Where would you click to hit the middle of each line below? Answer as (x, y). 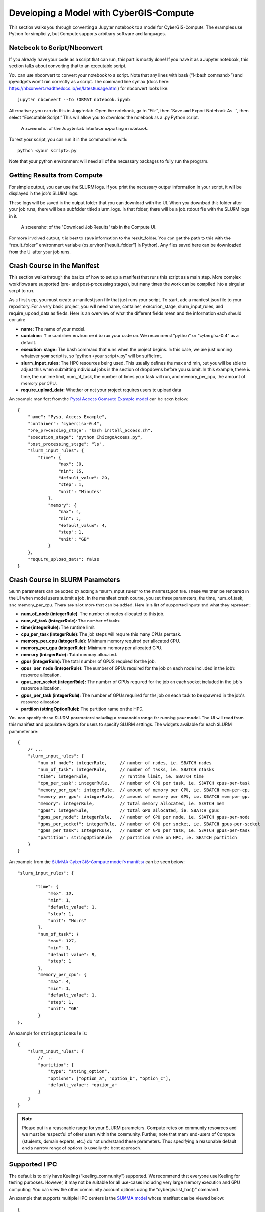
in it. (13, 216)
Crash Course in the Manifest (54, 265)
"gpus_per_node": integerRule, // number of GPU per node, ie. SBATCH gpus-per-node (144, 817)
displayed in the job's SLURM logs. (44, 193)
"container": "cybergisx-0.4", (65, 423)
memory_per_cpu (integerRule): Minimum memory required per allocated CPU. (101, 641)
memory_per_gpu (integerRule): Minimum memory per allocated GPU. (92, 648)
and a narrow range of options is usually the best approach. (82, 1148)
